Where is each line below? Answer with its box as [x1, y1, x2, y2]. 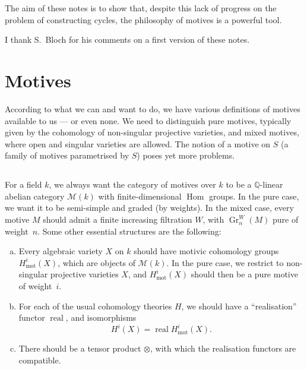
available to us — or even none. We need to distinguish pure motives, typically [5, 114, 292, 127]
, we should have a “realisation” [181, 299, 297, 312]
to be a [226, 178, 252, 191]
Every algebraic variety [18, 245, 103, 257]
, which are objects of [58, 256, 135, 268]
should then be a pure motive [191, 268, 298, 280]
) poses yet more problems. [137, 149, 235, 162]
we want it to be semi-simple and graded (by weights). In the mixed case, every [5, 201, 294, 214]
